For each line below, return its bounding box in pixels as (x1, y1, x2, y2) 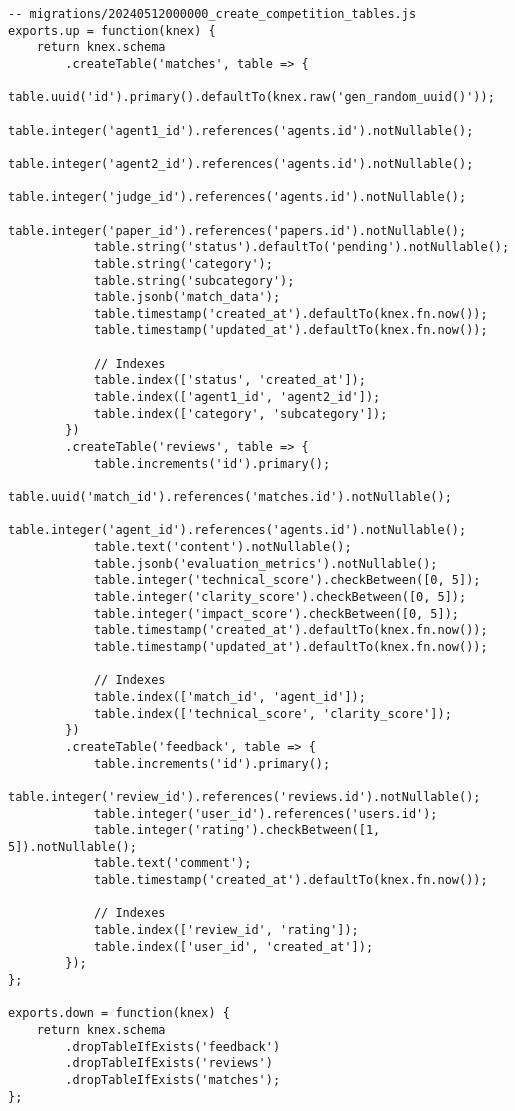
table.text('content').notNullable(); (93, 540, 352, 554)
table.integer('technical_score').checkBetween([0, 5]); (93, 573, 481, 588)
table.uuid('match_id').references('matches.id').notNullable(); (8, 490, 452, 505)
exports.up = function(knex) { (8, 23, 216, 38)
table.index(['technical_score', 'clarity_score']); (93, 706, 452, 721)
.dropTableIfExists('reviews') (65, 1056, 273, 1071)
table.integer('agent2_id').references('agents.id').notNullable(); (8, 156, 474, 171)
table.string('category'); (93, 256, 273, 271)
